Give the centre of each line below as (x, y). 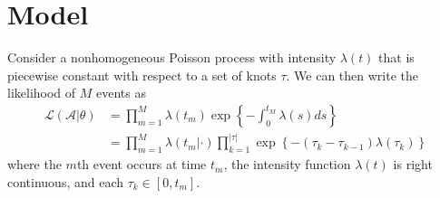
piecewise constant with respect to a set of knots (142, 75)
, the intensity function (287, 164)
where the (34, 164)
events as (121, 93)
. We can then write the (352, 75)
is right (413, 164)
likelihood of (42, 93)
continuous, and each (66, 181)
